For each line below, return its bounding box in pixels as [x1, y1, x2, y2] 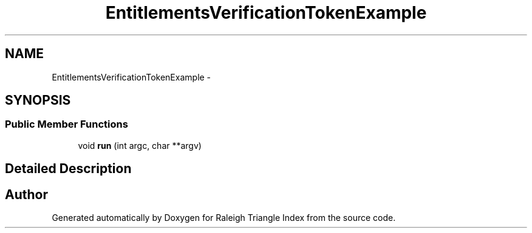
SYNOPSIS [5, 93, 71, 108]
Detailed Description [5, 161, 132, 177]
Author [5, 186, 48, 202]
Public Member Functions [5, 118, 128, 131]
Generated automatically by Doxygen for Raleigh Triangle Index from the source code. [52, 212, 396, 223]
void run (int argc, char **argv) [78, 140, 202, 151]
